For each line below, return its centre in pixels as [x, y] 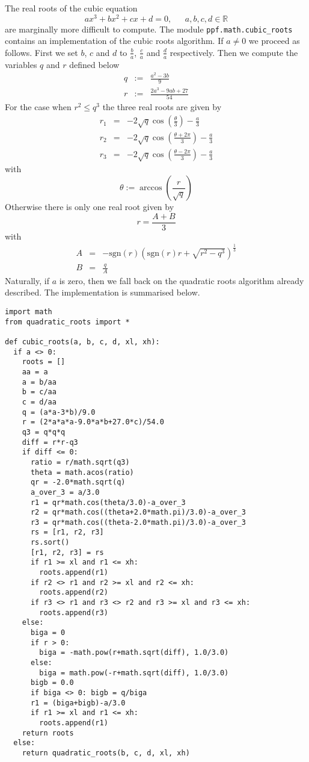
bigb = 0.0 [52, 683]
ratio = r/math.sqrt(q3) [80, 462]
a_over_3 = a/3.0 [65, 492]
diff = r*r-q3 [50, 442]
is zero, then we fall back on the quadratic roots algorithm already [182, 280]
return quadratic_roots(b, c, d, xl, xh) [106, 753]
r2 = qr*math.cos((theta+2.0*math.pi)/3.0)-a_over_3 [138, 513]
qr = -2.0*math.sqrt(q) [78, 482]
